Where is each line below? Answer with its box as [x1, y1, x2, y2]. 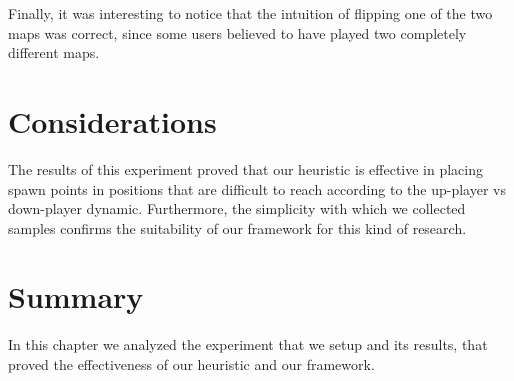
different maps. [8, 42, 100, 63]
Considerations [8, 100, 217, 141]
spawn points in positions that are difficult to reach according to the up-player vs [8, 178, 506, 199]
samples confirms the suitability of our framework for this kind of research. [8, 217, 467, 238]
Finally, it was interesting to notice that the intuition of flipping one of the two [8, 3, 493, 23]
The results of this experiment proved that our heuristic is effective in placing [8, 158, 484, 179]
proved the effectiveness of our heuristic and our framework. [8, 354, 375, 374]
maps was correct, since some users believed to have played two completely [8, 22, 467, 43]
